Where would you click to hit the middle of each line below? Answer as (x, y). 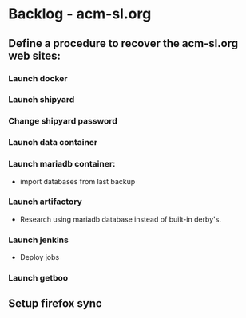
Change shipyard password (63, 121)
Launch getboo (38, 278)
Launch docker (38, 78)
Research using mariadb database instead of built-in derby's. (121, 219)
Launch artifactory (45, 202)
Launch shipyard (42, 100)
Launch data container (53, 143)
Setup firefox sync (55, 304)
